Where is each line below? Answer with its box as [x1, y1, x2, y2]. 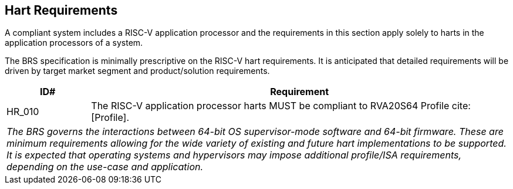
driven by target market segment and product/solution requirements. [5, 66, 270, 76]
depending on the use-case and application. [6, 161, 204, 173]
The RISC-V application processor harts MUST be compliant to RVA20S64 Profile [91, 100, 450, 112]
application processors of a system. [5, 38, 143, 48]
